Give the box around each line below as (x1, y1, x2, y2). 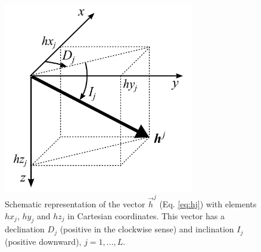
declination (5, 223, 45, 235)
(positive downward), (5, 235, 82, 247)
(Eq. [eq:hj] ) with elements (159, 198, 257, 210)
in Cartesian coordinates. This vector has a (67, 209, 225, 222)
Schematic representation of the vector (5, 198, 145, 210)
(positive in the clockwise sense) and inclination (60, 223, 234, 235)
